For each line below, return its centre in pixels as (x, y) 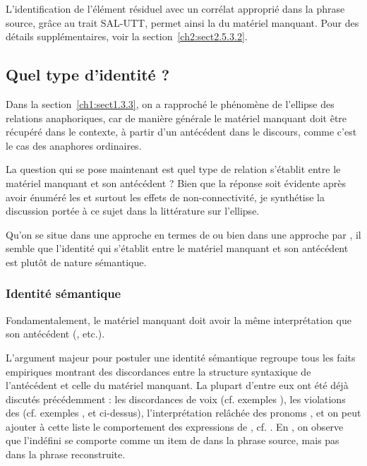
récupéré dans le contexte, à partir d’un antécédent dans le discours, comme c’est (181, 132)
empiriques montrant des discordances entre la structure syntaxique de (158, 371)
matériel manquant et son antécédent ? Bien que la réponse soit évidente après (176, 183)
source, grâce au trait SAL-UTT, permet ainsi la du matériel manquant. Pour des (182, 22)
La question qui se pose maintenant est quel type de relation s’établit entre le (173, 169)
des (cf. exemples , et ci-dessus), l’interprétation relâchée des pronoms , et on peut (183, 413)
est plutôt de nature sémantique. (76, 262)
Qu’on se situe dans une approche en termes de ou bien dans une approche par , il (183, 234)
